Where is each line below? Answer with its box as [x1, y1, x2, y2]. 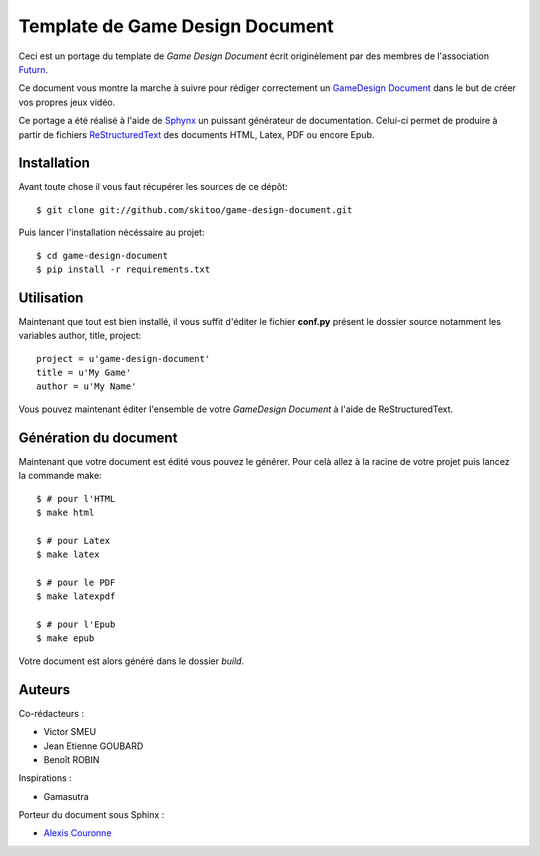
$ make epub [36, 633, 95, 644]
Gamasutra [43, 790, 89, 802]
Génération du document [18, 429, 178, 446]
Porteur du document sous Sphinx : [18, 809, 165, 821]
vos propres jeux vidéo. [18, 96, 116, 108]
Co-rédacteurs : [18, 707, 85, 719]
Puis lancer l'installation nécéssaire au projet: [18, 226, 205, 239]
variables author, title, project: [18, 330, 142, 342]
